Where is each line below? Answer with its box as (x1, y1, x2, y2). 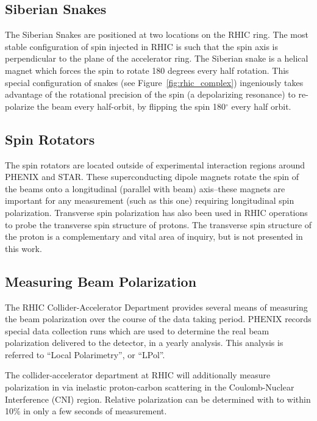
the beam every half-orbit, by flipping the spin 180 (37, 99, 226, 112)
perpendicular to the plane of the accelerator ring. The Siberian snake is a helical (5, 52, 308, 65)
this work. (5, 242, 42, 254)
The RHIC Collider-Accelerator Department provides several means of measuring (5, 300, 308, 313)
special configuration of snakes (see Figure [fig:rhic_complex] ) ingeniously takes (5, 76, 304, 88)
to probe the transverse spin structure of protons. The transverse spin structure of (5, 218, 312, 231)
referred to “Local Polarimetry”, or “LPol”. (5, 348, 165, 361)
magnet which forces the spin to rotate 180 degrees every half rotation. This (5, 63, 289, 76)
